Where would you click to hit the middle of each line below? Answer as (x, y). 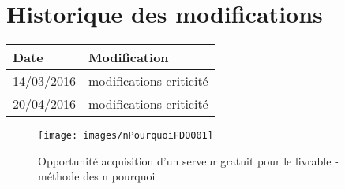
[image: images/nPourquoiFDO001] (126, 136)
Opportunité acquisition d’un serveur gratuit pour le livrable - (188, 160)
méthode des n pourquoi (97, 176)
